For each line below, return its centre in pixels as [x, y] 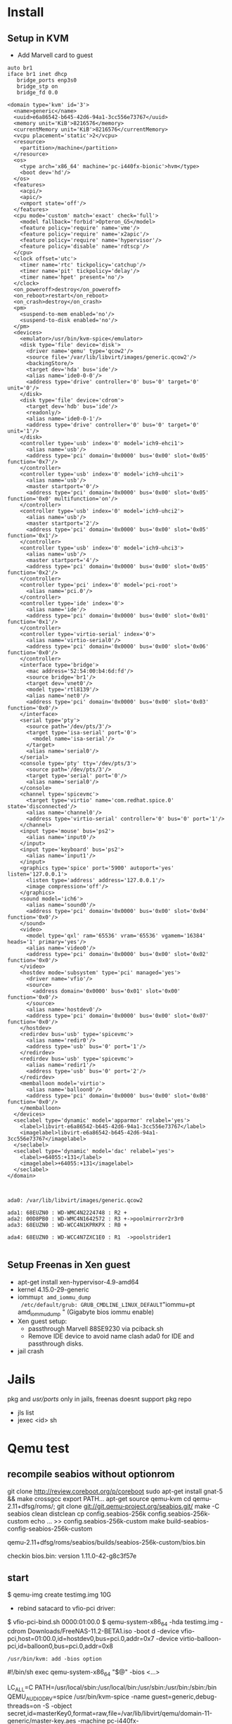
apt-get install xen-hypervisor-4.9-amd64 [78, 1282]
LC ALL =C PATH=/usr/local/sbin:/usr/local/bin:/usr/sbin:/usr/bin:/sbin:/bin [112, 1688]
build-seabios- [188, 1521]
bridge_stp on [37, 87]
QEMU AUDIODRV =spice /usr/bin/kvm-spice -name [79, 1697]
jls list [26, 1412]
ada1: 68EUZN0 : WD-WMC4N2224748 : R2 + [67, 1213]
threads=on [24, 1706]
